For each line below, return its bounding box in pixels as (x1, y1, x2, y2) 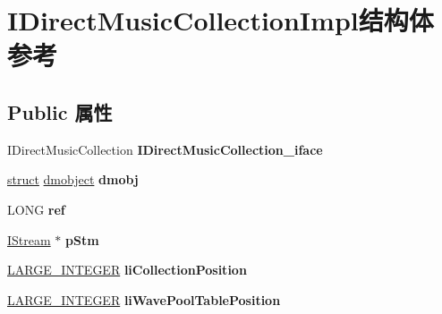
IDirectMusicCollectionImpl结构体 (7, 2, 434, 38)
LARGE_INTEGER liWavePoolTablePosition (7, 290, 281, 309)
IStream (7, 230, 51, 249)
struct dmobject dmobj (7, 170, 139, 189)
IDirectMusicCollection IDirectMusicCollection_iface (7, 140, 323, 158)
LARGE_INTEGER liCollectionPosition (7, 260, 247, 279)
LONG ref (7, 199, 65, 218)
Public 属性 (7, 98, 113, 125)
